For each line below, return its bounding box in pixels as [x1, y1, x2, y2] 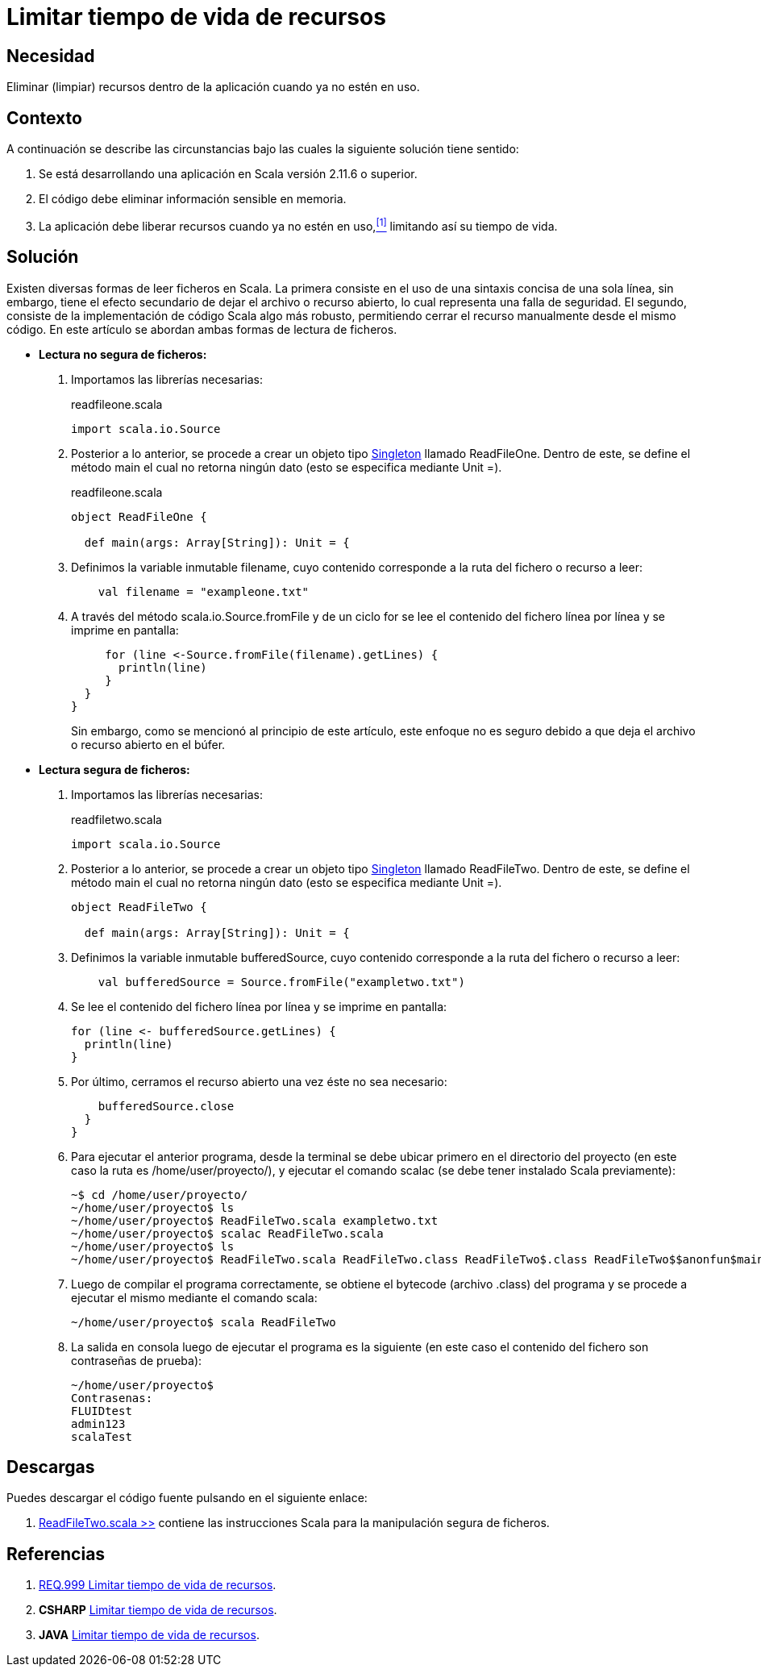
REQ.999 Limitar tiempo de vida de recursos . [39, 1578, 277, 1592]
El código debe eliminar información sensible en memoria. [39, 192, 347, 206]
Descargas [6, 1456, 95, 1477]
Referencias [6, 1543, 106, 1564]
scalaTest [71, 1430, 132, 1443]
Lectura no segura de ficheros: [39, 347, 207, 361]
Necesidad [6, 45, 95, 66]
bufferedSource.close [98, 1099, 235, 1113]
